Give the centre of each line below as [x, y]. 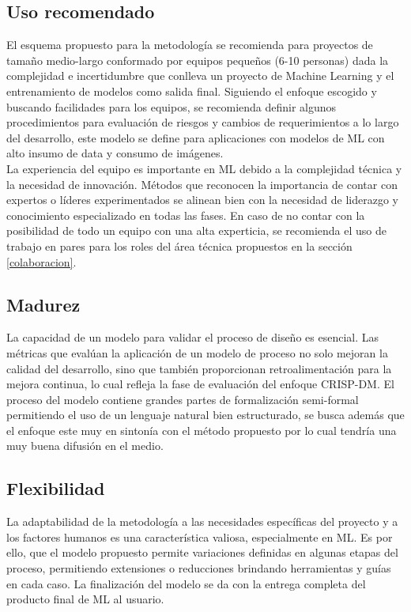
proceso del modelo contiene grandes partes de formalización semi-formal [183, 399]
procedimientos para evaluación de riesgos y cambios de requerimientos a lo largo [203, 122]
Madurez [43, 304]
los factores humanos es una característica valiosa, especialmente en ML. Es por [200, 536]
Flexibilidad [56, 488]
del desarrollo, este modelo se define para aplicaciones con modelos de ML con [196, 137]
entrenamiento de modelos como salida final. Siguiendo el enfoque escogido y [192, 91]
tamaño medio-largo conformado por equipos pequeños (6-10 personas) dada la [198, 60]
